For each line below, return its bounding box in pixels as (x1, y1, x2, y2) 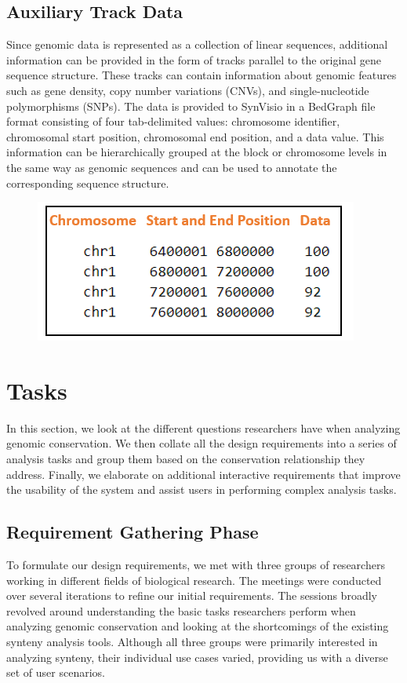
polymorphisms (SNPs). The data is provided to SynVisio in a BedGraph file (6, 97, 376, 114)
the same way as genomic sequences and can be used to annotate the (6, 159, 337, 175)
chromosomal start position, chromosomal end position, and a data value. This (6, 128, 384, 144)
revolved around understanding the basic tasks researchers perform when (6, 602, 356, 619)
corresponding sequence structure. (6, 174, 169, 191)
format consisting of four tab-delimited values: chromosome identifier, (6, 113, 340, 130)
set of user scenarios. (6, 664, 105, 681)
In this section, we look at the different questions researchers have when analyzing (6, 419, 401, 436)
